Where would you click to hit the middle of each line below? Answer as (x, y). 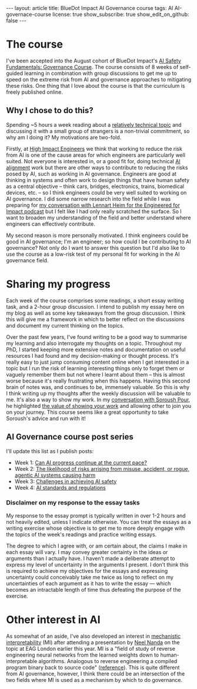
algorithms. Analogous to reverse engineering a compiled (108, 661)
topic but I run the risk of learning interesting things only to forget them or (95, 368)
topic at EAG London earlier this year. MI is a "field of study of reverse (91, 648)
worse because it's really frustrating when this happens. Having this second (98, 381)
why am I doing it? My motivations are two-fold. (64, 137)
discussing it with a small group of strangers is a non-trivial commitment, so (98, 131)
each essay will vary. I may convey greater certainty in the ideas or (87, 552)
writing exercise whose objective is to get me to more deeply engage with (96, 528)
